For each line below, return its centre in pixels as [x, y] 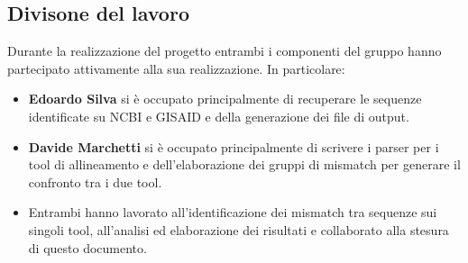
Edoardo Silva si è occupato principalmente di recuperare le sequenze [225, 99]
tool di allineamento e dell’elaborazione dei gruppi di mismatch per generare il [244, 164]
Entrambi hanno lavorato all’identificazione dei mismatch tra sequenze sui [233, 212]
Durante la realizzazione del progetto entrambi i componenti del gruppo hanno [225, 51]
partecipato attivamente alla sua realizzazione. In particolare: [176, 68]
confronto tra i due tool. [95, 181]
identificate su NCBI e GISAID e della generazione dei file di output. [219, 116]
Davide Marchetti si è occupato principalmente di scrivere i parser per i [234, 146]
